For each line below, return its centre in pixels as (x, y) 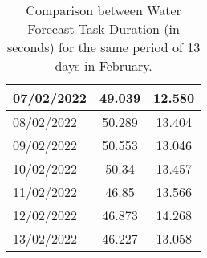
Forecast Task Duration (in (103, 29)
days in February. (103, 66)
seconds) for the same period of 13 (103, 47)
